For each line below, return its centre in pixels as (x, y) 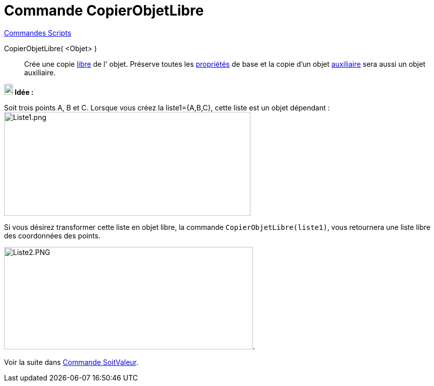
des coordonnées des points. (52, 235)
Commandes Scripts (38, 33)
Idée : (24, 92)
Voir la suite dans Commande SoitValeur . (71, 362)
